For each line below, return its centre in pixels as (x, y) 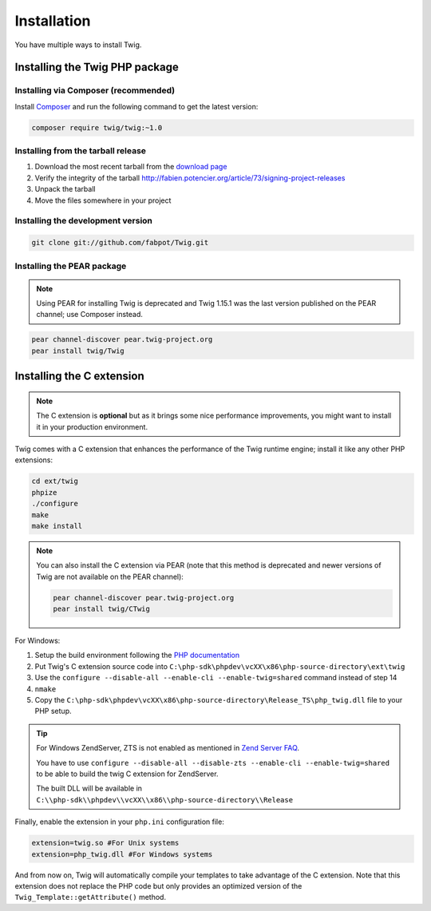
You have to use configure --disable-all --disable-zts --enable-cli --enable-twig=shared (213, 762)
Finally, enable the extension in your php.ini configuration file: (120, 822)
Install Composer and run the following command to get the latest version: (136, 106)
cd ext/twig (55, 481)
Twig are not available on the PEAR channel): (110, 576)
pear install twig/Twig (78, 351)
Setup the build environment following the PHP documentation (137, 656)
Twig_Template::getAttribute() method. (91, 897)
